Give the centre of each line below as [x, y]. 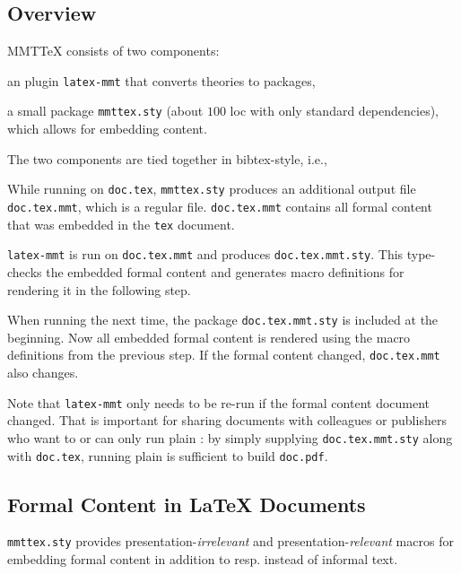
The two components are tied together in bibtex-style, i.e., [167, 158]
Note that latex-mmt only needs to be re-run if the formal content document [219, 402]
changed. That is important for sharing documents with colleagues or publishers [227, 420]
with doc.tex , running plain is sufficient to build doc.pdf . [168, 455]
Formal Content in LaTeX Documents [187, 504]
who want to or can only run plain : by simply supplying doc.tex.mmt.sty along [230, 437]
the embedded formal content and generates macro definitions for [225, 271]
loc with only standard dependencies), [335, 111]
